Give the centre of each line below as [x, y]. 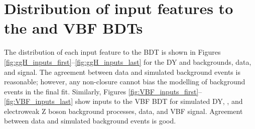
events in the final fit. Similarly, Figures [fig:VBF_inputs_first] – [103, 91]
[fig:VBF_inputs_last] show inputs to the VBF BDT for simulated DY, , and [123, 101]
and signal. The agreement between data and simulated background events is [122, 72]
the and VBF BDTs [74, 28]
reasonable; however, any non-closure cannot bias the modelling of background [125, 82]
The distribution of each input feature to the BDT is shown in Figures [112, 52]
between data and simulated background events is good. [90, 121]
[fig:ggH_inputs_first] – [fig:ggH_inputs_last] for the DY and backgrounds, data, [128, 61]
